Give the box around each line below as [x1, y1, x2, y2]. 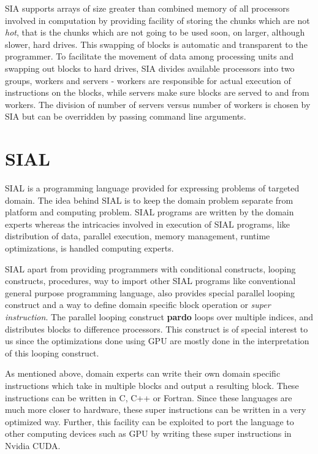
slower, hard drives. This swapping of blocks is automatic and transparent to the [5, 37, 308, 50]
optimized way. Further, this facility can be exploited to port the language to [5, 415, 294, 428]
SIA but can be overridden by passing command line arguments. [5, 110, 246, 123]
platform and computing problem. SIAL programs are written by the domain [5, 206, 294, 218]
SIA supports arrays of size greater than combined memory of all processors [5, 2, 290, 14]
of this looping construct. [5, 346, 99, 359]
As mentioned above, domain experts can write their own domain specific [5, 367, 281, 380]
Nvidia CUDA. [5, 439, 61, 452]
